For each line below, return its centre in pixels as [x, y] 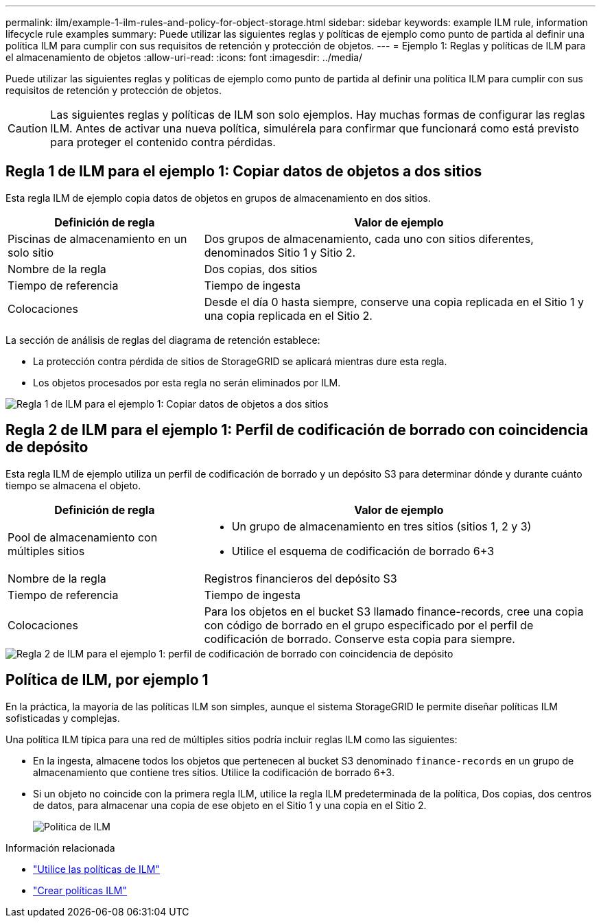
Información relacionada [60, 848]
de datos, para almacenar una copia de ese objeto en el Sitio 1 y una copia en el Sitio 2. [230, 805]
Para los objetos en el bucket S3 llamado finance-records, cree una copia [394, 611]
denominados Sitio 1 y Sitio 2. [280, 252]
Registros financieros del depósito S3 [300, 578]
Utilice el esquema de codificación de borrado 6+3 [363, 551]
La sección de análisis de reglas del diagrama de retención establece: [163, 340]
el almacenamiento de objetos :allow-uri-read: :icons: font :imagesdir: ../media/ [184, 57]
